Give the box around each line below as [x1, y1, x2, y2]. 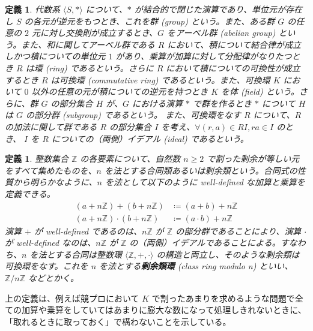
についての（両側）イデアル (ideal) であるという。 [51, 132, 249, 145]
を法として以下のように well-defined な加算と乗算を [105, 176, 305, 188]
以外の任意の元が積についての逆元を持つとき [31, 85, 208, 98]
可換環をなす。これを [5, 260, 88, 272]
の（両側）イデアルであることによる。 [129, 236, 281, 249]
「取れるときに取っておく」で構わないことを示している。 [5, 315, 231, 327]
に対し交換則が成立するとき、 [40, 26, 158, 39]
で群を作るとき [193, 97, 252, 109]
